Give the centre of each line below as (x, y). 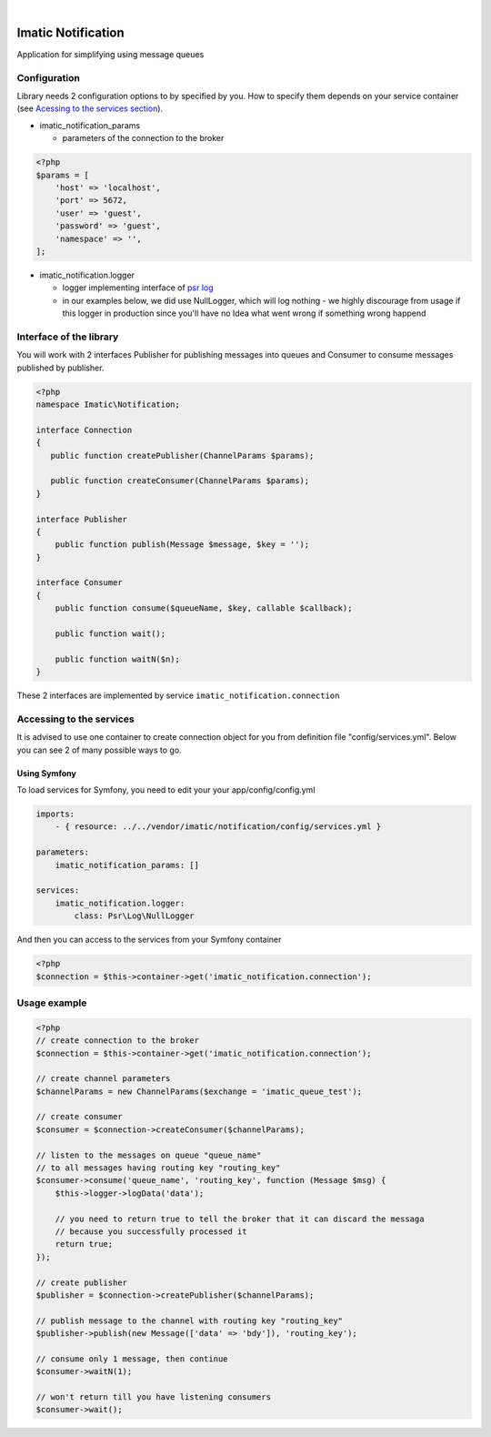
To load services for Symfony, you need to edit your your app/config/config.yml (166, 790)
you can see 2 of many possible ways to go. (99, 750)
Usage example (52, 1003)
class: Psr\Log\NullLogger (134, 916)
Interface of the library (68, 337)
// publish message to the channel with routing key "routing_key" (190, 1321)
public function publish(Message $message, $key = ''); (182, 545)
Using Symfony (46, 773)
